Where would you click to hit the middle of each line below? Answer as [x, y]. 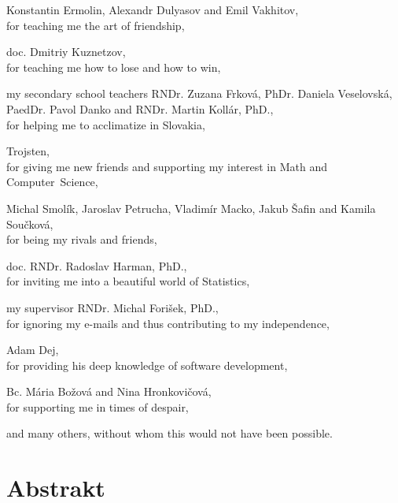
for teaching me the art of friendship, [96, 25]
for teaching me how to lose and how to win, [114, 67]
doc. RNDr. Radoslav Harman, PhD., [97, 265]
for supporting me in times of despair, [98, 406]
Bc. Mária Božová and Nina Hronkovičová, [109, 391]
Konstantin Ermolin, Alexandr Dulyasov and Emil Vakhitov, [153, 9]
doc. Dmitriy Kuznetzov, [66, 52]
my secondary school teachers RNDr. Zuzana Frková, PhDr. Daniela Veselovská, [199, 93]
